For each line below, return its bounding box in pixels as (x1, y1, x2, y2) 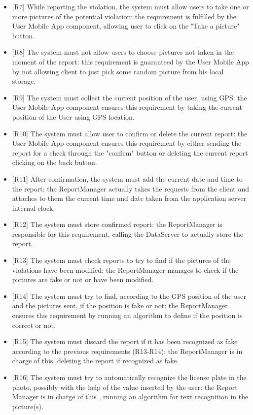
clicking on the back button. (12, 157, 97, 167)
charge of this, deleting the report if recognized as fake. (12, 355, 179, 366)
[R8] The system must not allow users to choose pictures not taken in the (12, 47, 234, 57)
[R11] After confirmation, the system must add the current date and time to (12, 173, 243, 184)
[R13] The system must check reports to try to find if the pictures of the (12, 255, 231, 265)
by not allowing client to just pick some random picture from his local (12, 66, 224, 76)
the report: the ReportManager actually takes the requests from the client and (12, 183, 249, 193)
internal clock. (12, 202, 55, 213)
